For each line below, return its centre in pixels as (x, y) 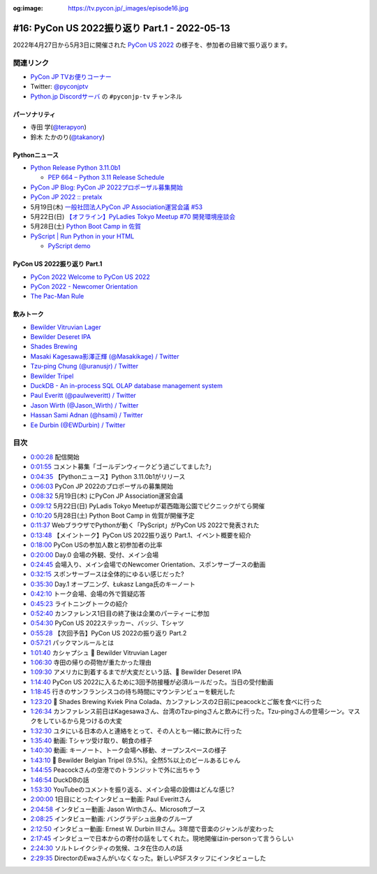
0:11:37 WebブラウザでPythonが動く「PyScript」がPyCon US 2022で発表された (145, 525)
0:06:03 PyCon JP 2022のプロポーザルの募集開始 (102, 486)
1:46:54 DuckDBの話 (60, 780)
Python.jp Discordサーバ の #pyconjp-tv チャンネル (106, 96)
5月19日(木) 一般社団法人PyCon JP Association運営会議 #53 (116, 207)
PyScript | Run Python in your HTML (82, 236)
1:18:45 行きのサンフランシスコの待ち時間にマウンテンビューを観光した (133, 692)
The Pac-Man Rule (57, 296)
